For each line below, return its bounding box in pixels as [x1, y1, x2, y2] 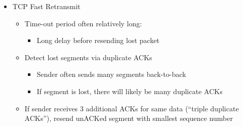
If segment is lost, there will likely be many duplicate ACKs [37, 86, 223, 96]
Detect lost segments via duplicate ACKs [24, 52, 152, 62]
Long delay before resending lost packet [37, 35, 160, 46]
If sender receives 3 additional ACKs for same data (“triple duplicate [24, 103, 239, 113]
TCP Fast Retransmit [12, 1, 81, 11]
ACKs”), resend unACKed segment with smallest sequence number [24, 113, 233, 123]
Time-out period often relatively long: [24, 18, 142, 28]
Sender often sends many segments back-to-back [37, 69, 186, 79]
